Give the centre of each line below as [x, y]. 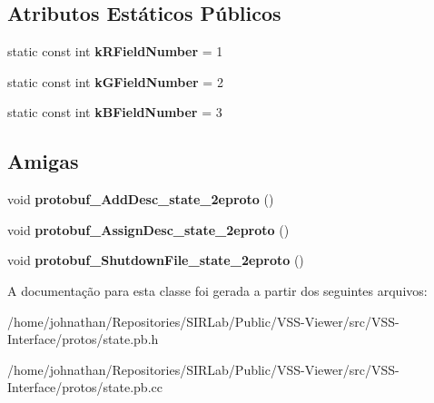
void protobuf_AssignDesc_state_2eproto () [148, 229]
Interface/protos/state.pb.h [83, 339]
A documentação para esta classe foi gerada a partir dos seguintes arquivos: [217, 290]
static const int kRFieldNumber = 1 [115, 51]
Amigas [43, 161]
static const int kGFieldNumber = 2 [115, 81]
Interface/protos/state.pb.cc [85, 387]
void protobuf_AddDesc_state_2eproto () [141, 199]
